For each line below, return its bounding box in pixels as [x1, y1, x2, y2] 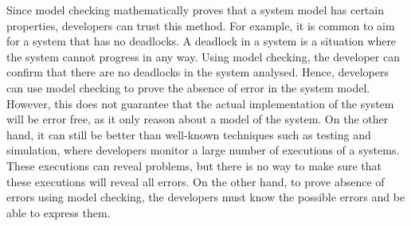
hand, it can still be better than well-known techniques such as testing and [6, 126, 371, 142]
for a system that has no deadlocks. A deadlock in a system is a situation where [6, 33, 397, 49]
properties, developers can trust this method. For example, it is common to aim [6, 17, 395, 33]
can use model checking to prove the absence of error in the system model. [6, 79, 370, 95]
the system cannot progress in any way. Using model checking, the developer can [6, 48, 400, 64]
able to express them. [6, 204, 111, 220]
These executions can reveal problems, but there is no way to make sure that [6, 157, 382, 173]
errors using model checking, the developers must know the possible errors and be [6, 189, 405, 205]
